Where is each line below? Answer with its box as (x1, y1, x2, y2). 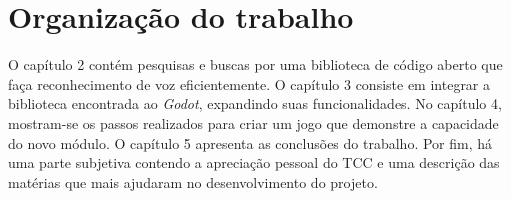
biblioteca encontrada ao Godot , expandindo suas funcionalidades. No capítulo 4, (8, 93, 502, 114)
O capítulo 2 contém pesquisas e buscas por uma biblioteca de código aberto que (8, 54, 503, 75)
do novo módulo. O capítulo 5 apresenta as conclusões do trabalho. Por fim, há (8, 132, 493, 153)
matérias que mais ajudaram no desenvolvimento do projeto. (8, 171, 378, 192)
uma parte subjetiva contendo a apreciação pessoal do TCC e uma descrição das (8, 152, 500, 173)
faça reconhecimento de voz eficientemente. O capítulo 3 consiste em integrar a (8, 73, 491, 94)
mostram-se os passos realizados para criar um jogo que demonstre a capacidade (8, 112, 499, 133)
